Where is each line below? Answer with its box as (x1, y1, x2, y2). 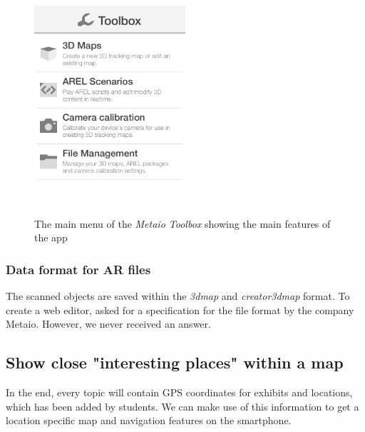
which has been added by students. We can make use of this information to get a (6, 398, 359, 413)
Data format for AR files (6, 260, 151, 278)
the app (34, 230, 68, 245)
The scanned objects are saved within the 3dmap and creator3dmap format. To (6, 288, 350, 303)
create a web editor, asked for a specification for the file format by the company (6, 302, 354, 317)
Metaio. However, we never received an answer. (6, 316, 211, 331)
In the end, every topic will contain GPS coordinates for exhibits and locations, (6, 385, 353, 400)
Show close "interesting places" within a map (6, 351, 344, 373)
